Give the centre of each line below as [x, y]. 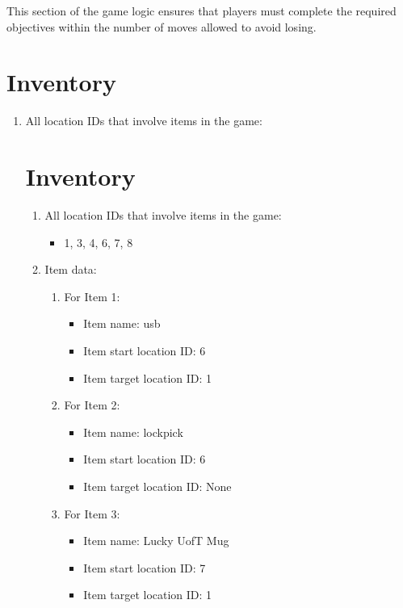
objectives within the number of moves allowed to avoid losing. [162, 26]
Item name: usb [122, 323]
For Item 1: [92, 296]
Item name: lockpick [133, 432]
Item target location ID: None [157, 486]
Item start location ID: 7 [145, 567]
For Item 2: [92, 405]
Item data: [71, 269]
